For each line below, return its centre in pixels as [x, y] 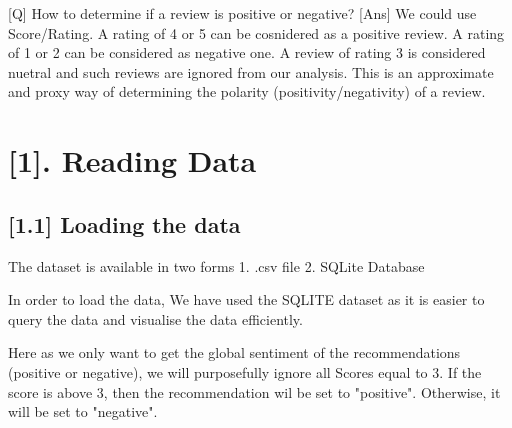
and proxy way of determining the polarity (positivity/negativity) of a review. [247, 91]
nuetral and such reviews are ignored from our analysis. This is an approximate [251, 71]
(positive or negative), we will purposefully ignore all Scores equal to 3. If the [245, 371]
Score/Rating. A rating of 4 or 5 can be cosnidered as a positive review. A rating [256, 32]
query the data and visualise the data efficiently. [155, 318]
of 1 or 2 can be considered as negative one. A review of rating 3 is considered [247, 52]
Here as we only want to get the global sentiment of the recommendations [234, 352]
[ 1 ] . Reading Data [132, 160]
